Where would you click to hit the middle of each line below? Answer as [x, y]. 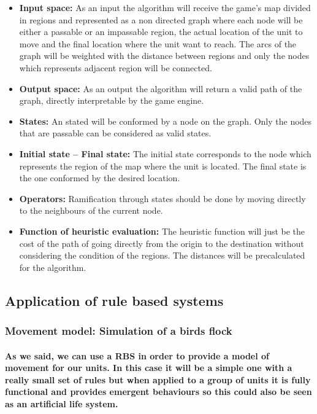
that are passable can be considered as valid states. [115, 133]
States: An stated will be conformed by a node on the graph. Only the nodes [166, 121]
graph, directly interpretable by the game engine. [112, 100]
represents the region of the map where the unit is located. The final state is [163, 166]
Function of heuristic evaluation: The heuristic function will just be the [162, 231]
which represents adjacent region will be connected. [116, 67]
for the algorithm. [53, 267]
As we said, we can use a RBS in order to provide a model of [137, 355]
